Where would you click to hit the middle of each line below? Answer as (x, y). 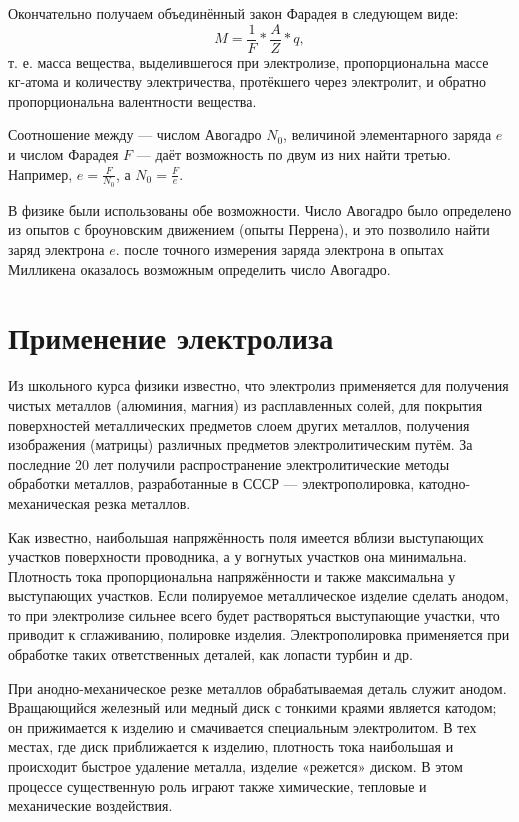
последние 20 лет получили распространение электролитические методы (229, 463)
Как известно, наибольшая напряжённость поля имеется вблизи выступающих (246, 536)
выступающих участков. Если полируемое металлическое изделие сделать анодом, (258, 595)
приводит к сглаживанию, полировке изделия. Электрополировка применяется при (259, 634)
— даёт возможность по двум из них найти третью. (293, 154)
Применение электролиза (171, 337)
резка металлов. (142, 502)
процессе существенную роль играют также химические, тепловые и (217, 785)
